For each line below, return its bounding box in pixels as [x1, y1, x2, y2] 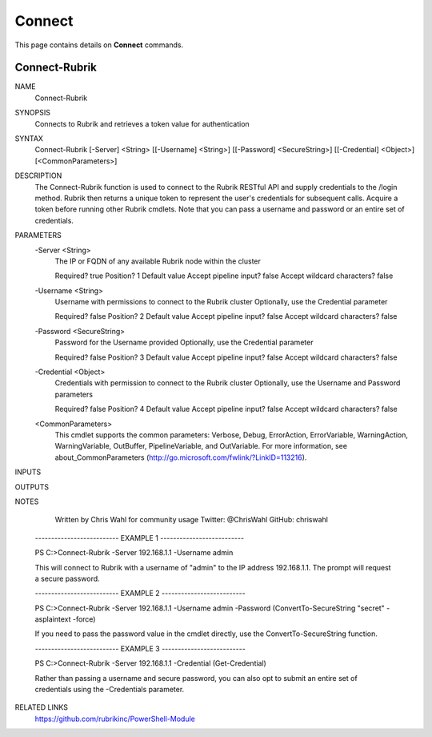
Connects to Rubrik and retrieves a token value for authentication [34, 119, 250, 128]
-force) [72, 614, 96, 624]
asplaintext [34, 614, 71, 624]
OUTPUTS [14, 481, 50, 492]
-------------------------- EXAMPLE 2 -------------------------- [34, 589, 246, 598]
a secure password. [34, 574, 100, 583]
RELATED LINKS [14, 703, 68, 712]
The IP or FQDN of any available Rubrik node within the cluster [54, 256, 262, 266]
